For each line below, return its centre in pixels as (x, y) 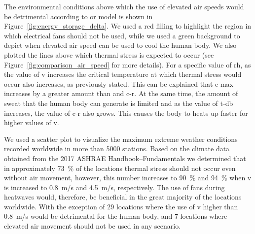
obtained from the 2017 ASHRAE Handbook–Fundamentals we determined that (125, 158)
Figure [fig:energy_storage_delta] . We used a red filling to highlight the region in (128, 26)
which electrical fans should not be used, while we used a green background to (122, 35)
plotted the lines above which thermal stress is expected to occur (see (109, 54)
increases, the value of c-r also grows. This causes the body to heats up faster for (126, 113)
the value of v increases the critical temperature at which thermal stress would (123, 74)
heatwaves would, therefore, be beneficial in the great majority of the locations (123, 197)
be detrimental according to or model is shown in (78, 16)
